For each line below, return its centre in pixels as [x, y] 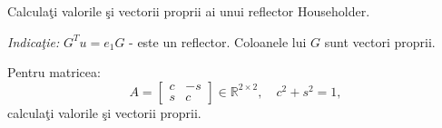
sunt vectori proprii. [380, 41]
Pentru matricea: [54, 72]
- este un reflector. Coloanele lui [218, 41]
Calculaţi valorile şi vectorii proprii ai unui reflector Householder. [189, 11]
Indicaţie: [34, 41]
